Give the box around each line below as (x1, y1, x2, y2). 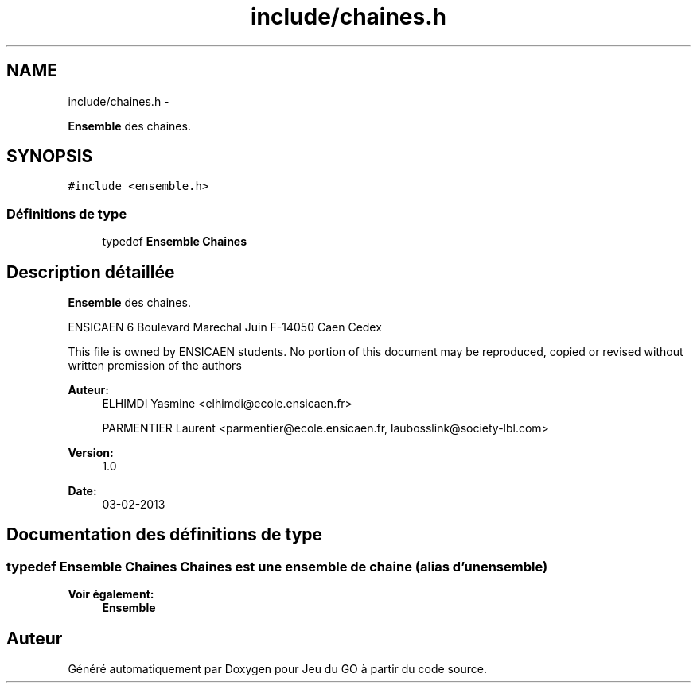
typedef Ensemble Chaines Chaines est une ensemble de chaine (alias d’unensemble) (6, 558, 548, 575)
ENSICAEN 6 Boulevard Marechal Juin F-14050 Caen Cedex (68, 320, 382, 335)
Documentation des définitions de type (6, 524, 323, 545)
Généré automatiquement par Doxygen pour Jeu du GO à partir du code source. (68, 662, 487, 676)
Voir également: (68, 587, 154, 602)
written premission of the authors (68, 358, 242, 373)
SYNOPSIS (6, 146, 93, 167)
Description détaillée (6, 261, 175, 282)
